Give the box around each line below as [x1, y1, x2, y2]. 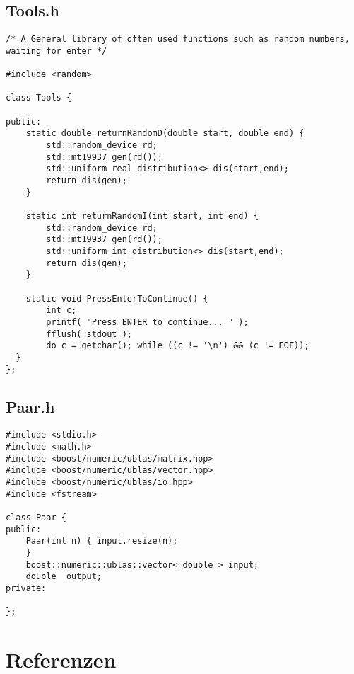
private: [6, 583, 47, 593]
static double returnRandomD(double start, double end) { [25, 128, 305, 139]
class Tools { [6, 93, 72, 103]
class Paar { [6, 513, 66, 523]
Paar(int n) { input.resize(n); [25, 536, 178, 547]
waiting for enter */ [6, 45, 107, 56]
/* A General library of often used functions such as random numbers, [6, 34, 350, 45]
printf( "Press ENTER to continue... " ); [46, 316, 249, 327]
